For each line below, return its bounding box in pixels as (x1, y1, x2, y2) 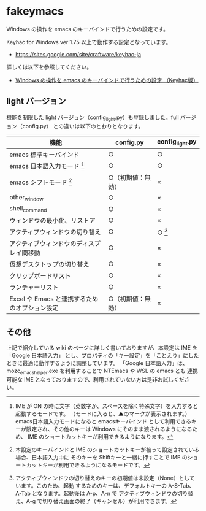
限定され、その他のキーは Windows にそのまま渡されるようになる (26, 425, 193, 432)
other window (9, 193, 44, 203)
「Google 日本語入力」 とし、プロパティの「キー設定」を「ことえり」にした (6, 352, 199, 359)
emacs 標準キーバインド (9, 150, 80, 159)
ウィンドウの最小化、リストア (9, 217, 96, 225)
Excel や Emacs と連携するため (9, 294, 99, 303)
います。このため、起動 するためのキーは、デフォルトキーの (15, 482, 167, 489)
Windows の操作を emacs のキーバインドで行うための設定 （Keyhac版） (15, 76, 199, 83)
